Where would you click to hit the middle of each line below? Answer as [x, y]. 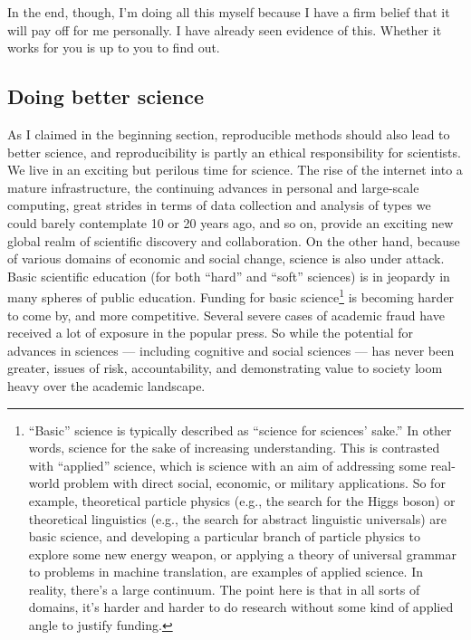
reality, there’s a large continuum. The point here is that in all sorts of [224, 589]
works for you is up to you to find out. [114, 48]
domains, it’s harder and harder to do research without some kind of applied [241, 607]
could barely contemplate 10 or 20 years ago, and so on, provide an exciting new [231, 222]
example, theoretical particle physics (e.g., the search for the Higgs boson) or [242, 500]
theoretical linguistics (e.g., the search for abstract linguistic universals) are [238, 518]
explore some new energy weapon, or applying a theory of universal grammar [242, 554]
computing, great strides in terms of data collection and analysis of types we [219, 205]
